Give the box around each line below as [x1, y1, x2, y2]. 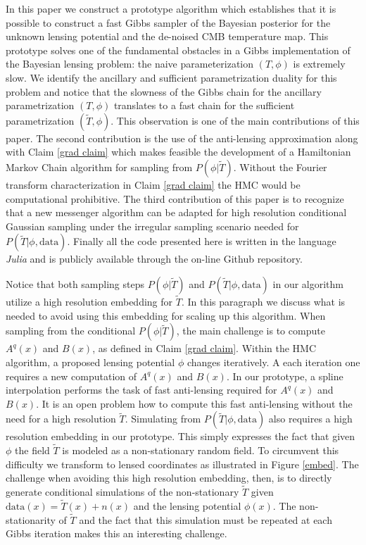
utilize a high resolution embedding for [6, 294, 173, 309]
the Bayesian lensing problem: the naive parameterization [6, 56, 254, 71]
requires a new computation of [6, 368, 137, 383]
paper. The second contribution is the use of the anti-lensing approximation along [6, 130, 358, 145]
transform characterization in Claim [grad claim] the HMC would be [6, 177, 301, 192]
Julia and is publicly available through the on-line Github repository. [6, 251, 303, 266]
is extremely [293, 56, 346, 71]
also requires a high [268, 411, 353, 426]
